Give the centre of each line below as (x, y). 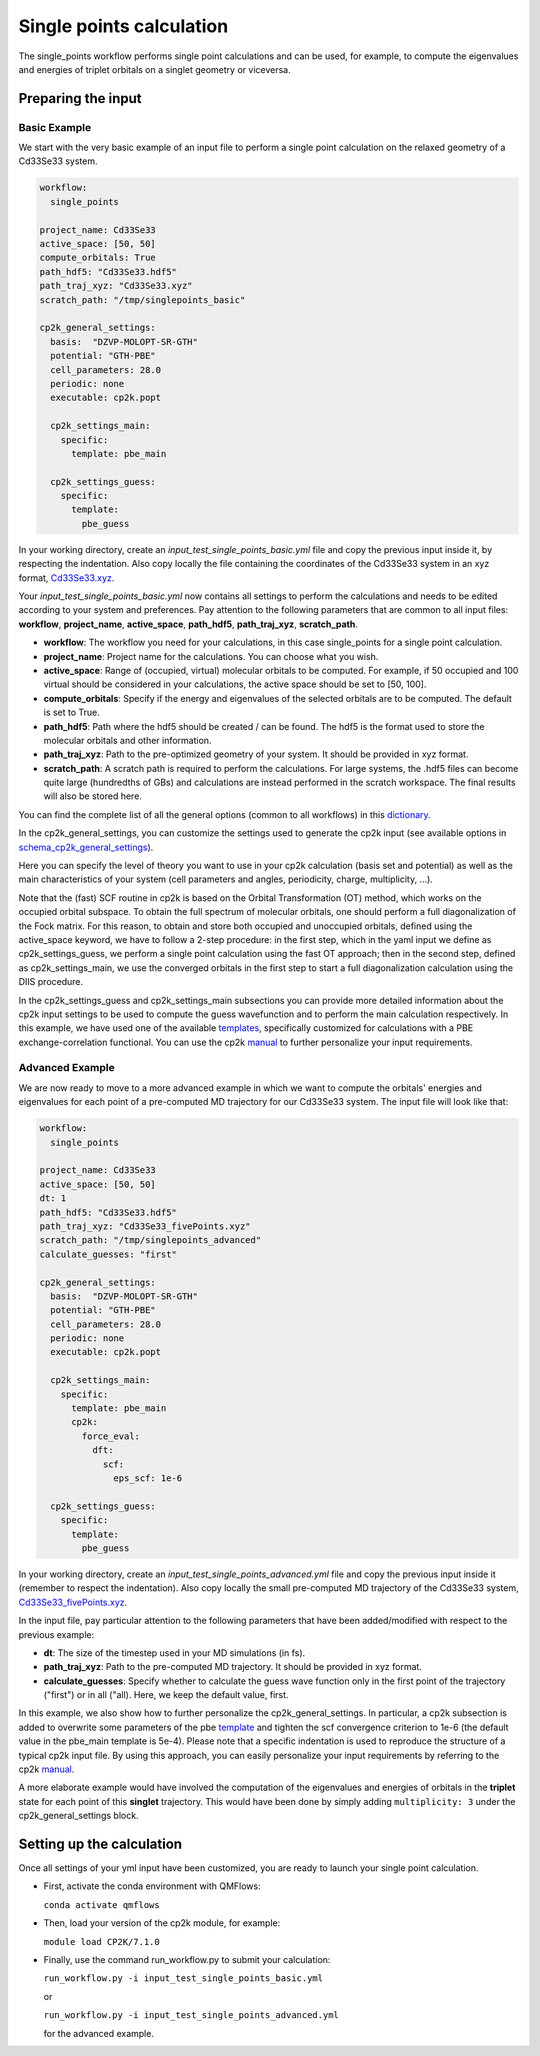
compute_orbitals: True (98, 258)
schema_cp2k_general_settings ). (86, 847)
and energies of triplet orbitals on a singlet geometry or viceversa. (154, 69)
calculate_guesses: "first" (108, 1254)
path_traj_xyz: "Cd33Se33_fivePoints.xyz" (145, 1226)
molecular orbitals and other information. (127, 740)
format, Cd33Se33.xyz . (66, 577)
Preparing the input (80, 98)
